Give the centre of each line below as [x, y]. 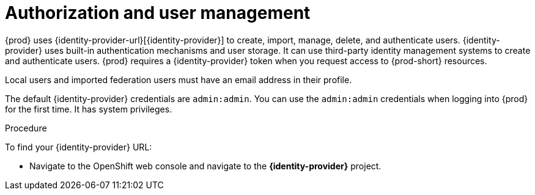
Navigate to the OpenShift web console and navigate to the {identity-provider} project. [205, 166]
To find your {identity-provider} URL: [79, 147]
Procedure [26, 128]
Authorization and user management [158, 13]
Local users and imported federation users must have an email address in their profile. [179, 79]
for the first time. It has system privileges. [89, 109]
